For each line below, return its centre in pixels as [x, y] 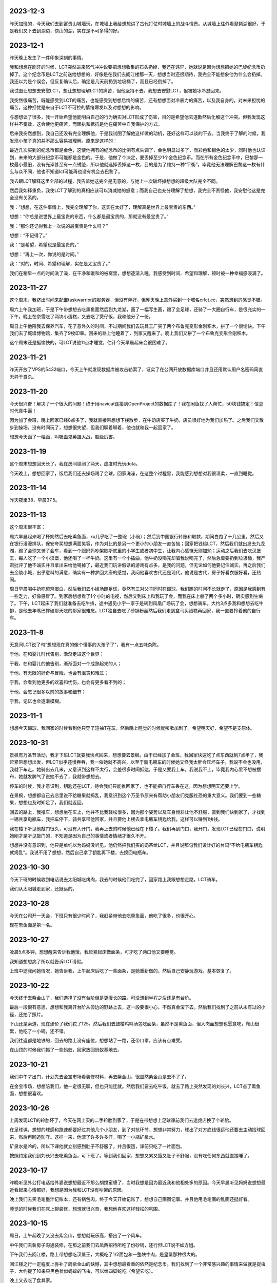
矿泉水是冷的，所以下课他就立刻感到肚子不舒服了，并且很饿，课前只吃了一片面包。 [97, 1146]
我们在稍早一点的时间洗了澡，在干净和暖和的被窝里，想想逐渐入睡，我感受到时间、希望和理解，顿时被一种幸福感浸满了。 [137, 273]
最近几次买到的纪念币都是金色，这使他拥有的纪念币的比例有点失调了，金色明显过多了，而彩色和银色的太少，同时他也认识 [137, 150]
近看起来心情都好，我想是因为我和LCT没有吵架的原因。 [68, 1190]
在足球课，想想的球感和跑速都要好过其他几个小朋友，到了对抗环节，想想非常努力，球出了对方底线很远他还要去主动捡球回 [137, 1130]
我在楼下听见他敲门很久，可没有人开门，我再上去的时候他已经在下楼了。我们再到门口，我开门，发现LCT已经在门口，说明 [137, 828]
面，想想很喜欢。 [27, 1093]
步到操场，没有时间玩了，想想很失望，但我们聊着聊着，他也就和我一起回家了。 [93, 427]
